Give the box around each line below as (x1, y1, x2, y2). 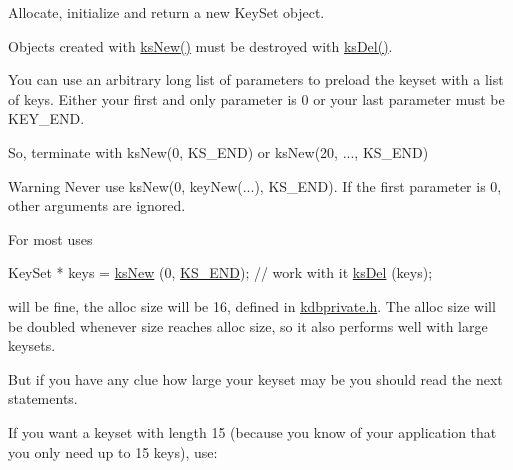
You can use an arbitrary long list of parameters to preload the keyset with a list (8, 69, 504, 90)
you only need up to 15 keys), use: (8, 441, 218, 462)
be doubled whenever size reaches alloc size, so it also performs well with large (8, 315, 488, 336)
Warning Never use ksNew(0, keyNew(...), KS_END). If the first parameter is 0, (8, 175, 502, 196)
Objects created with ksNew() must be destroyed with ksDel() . (8, 35, 393, 56)
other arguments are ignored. (8, 195, 186, 216)
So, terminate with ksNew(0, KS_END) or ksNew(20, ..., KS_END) (8, 141, 429, 162)
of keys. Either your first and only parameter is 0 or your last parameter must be (8, 88, 505, 109)
